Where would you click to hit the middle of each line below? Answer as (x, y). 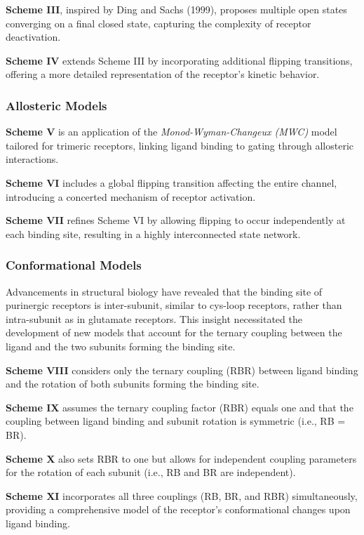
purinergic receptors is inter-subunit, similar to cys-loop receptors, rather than (174, 305)
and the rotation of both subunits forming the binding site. (133, 384)
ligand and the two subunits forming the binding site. (121, 346)
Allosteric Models (56, 105)
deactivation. (33, 37)
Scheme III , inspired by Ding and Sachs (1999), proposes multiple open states (176, 9)
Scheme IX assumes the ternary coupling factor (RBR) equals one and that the (180, 407)
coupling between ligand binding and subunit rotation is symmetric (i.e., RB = (176, 421)
